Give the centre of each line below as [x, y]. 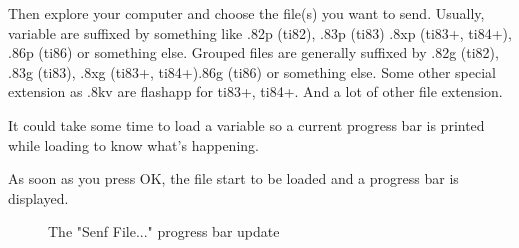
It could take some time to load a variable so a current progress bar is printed [246, 124]
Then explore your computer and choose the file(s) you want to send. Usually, [246, 13]
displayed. [38, 197]
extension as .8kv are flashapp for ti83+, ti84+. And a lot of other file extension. [255, 91]
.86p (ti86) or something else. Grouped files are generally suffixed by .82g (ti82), [253, 52]
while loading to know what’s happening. [133, 144]
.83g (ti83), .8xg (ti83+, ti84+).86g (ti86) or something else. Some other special [252, 71]
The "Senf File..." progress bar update [164, 231]
